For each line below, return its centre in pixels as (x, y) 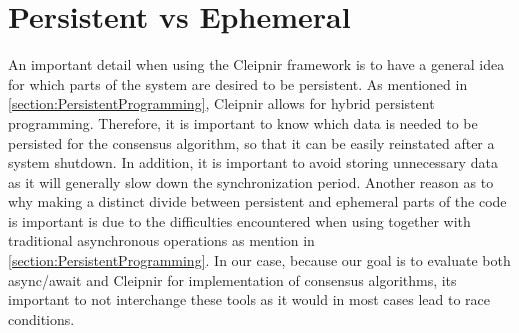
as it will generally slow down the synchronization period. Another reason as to (251, 181)
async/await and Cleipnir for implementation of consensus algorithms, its (232, 279)
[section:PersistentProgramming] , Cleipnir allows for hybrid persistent (221, 103)
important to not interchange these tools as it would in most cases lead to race (249, 299)
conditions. (41, 318)
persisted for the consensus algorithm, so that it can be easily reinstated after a (251, 142)
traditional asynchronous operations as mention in (161, 240)
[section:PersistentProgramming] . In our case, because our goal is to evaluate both (259, 260)
